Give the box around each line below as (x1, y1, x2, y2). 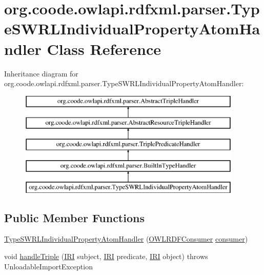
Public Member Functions (4, 209, 145, 225)
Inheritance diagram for (4, 68, 78, 78)
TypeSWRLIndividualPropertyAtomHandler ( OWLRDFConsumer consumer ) (4, 233, 248, 244)
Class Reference (47, 38, 161, 59)
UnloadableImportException (4, 261, 93, 271)
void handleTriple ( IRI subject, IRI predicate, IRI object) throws (4, 251, 208, 262)
